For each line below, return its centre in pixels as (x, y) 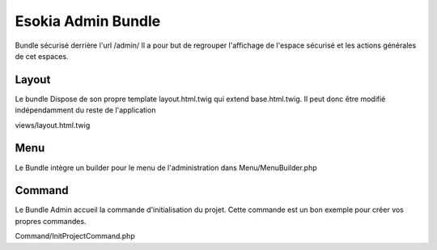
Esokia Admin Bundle (88, 21)
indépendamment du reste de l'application (85, 110)
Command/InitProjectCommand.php (75, 236)
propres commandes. (51, 221)
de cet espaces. (42, 56)
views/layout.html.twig (53, 125)
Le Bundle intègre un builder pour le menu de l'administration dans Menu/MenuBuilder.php (166, 167)
